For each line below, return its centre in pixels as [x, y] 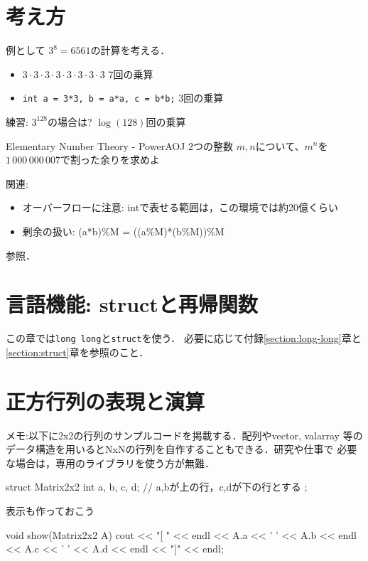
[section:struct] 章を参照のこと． [77, 352]
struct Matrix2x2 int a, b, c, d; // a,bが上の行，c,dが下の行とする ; [157, 487]
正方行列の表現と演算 [105, 401]
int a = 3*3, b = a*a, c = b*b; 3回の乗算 [123, 98]
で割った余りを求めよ [110, 160]
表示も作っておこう [50, 511]
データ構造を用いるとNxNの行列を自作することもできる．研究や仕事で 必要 [182, 449]
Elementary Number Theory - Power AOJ [96, 145]
